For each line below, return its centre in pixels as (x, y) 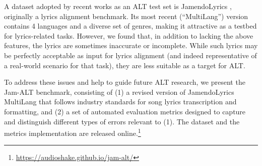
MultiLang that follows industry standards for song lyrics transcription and (120, 102)
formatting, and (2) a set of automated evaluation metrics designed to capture (125, 111)
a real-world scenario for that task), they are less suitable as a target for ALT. (125, 65)
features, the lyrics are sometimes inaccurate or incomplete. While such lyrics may (131, 45)
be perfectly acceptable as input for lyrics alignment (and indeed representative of (130, 55)
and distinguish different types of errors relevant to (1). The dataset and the (122, 121)
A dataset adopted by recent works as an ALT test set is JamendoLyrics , (118, 6)
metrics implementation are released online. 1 (73, 132)
